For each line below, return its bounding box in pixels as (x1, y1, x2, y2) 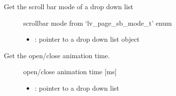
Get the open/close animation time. (4, 50, 110, 60)
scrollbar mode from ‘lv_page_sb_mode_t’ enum (23, 17, 172, 28)
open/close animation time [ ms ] (23, 66, 117, 77)
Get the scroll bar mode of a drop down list (4, 1, 133, 11)
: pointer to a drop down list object (34, 34, 140, 44)
